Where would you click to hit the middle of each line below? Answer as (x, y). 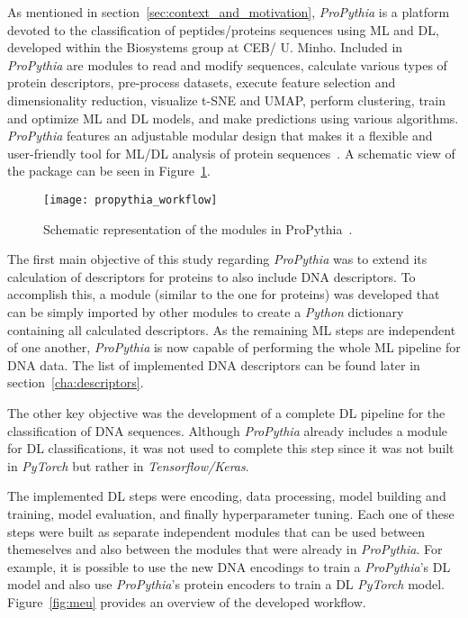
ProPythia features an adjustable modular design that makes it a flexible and (220, 136)
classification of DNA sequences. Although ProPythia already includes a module (228, 430)
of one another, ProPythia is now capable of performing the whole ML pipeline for (234, 347)
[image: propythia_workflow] (130, 200)
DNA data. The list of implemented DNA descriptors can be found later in (214, 364)
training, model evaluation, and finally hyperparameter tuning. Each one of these (231, 513)
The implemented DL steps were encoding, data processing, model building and (227, 496)
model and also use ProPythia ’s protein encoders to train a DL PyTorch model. (226, 584)
